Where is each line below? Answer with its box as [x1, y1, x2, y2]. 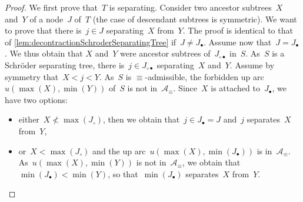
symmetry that [5, 70, 59, 82]
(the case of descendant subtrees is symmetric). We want [92, 12, 297, 25]
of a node [29, 12, 64, 25]
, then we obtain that [102, 113, 180, 125]
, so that [108, 167, 138, 180]
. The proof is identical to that [182, 24, 293, 37]
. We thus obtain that [5, 47, 83, 59]
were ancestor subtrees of [120, 47, 211, 59]
